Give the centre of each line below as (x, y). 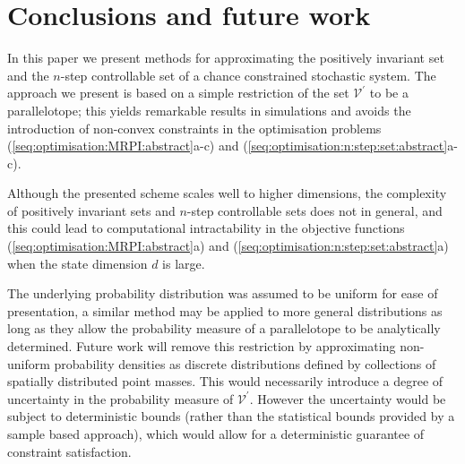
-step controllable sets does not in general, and (314, 210)
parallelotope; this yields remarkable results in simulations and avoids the (209, 110)
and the (28, 75)
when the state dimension (77, 263)
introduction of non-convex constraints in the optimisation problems (194, 128)
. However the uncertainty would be (348, 398)
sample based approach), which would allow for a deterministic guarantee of (216, 434)
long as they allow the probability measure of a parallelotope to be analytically (224, 328)
